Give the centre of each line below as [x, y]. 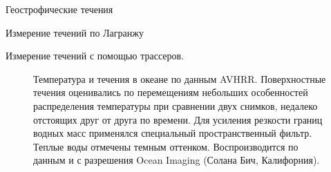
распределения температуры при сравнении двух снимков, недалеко [176, 105]
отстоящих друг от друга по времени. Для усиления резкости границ [178, 119]
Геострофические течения [59, 9]
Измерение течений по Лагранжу [75, 32]
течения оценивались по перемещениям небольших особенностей [171, 92]
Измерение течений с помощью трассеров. [95, 56]
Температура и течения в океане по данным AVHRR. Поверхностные [180, 78]
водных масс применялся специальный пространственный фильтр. [173, 133]
